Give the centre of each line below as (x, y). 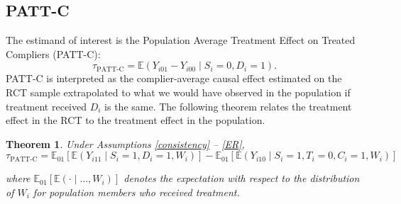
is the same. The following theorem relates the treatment (228, 106)
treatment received (46, 106)
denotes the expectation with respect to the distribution (242, 178)
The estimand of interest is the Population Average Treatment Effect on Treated (181, 40)
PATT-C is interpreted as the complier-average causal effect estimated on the (174, 78)
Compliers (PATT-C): (53, 53)
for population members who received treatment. (136, 192)
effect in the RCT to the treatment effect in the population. (136, 120)
